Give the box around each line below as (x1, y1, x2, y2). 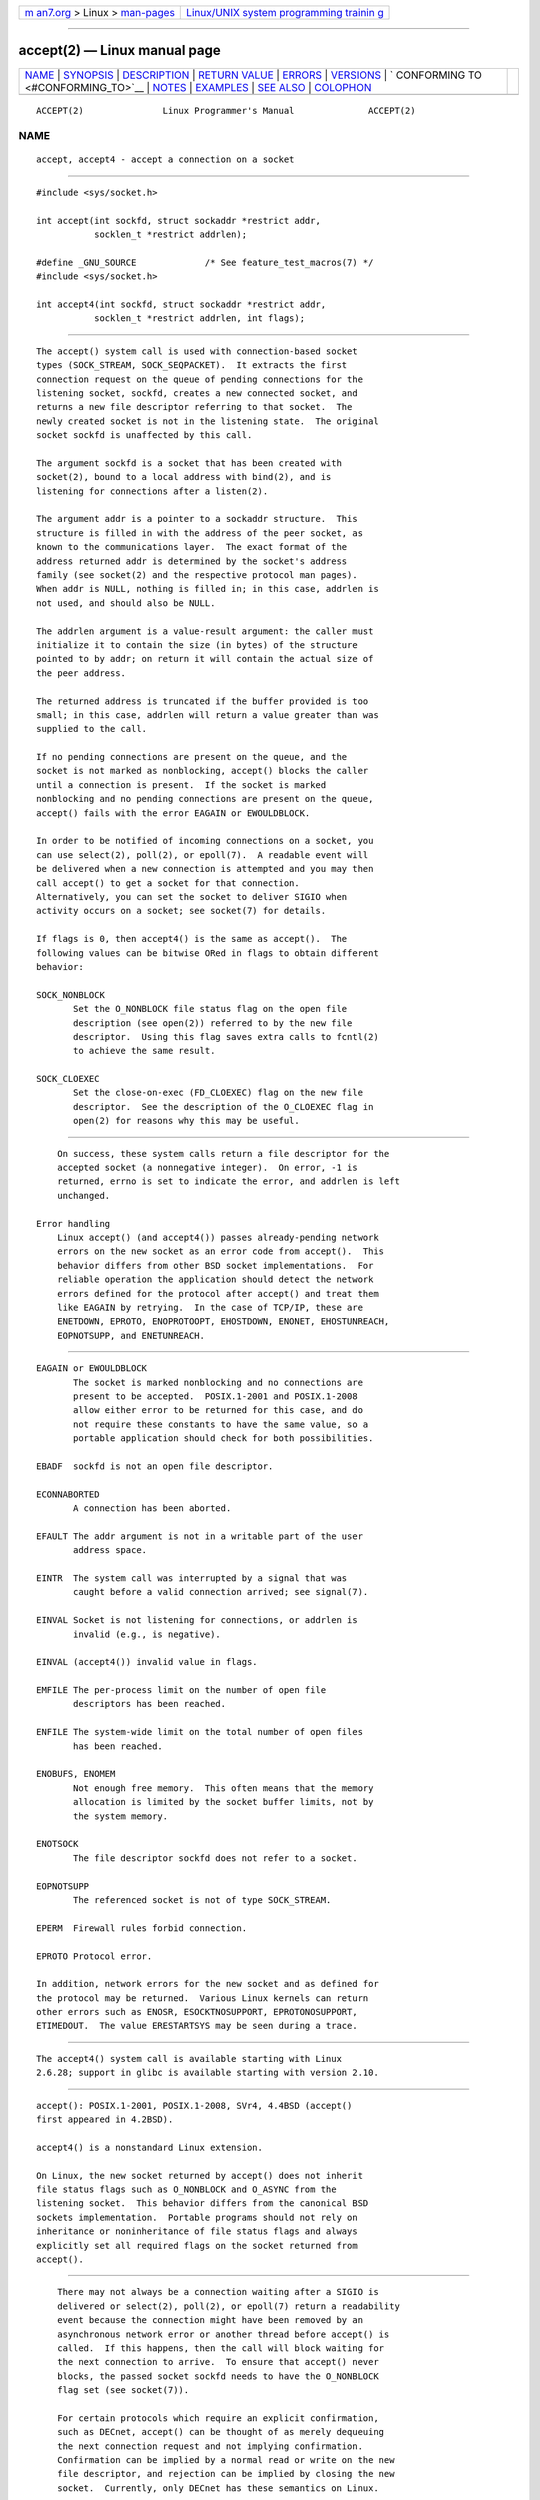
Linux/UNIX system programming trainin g (186, 6, 384, 19)
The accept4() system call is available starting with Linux (36, 2053, 342, 2064)
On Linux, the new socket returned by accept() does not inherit (36, 2170, 364, 2181)
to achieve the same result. (73, 1045, 216, 1057)
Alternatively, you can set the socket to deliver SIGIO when (36, 891, 348, 902)
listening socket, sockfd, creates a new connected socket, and (36, 387, 359, 399)
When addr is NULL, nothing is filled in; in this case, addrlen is (36, 583, 379, 595)
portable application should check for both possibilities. (73, 1433, 374, 1444)
